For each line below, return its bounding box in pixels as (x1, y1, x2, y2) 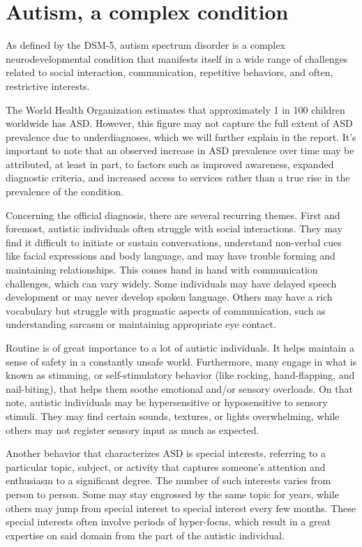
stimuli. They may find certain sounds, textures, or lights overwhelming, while (6, 408, 340, 423)
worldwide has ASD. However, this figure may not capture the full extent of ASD (6, 116, 353, 130)
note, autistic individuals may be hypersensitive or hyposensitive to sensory (6, 395, 328, 410)
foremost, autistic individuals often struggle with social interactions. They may (6, 221, 342, 236)
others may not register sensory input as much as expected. (6, 422, 259, 437)
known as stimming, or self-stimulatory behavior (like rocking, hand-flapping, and (6, 368, 355, 382)
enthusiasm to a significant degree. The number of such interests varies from (6, 473, 331, 488)
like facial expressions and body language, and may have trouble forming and (6, 248, 335, 263)
